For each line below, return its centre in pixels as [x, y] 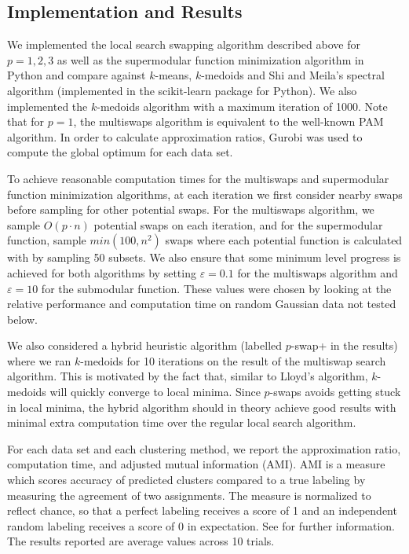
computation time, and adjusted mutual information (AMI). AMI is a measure [196, 464]
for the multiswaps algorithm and [318, 272]
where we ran [39, 360]
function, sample [47, 240]
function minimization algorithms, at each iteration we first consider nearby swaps [205, 194]
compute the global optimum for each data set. [120, 152]
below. [22, 319]
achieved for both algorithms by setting [102, 272]
